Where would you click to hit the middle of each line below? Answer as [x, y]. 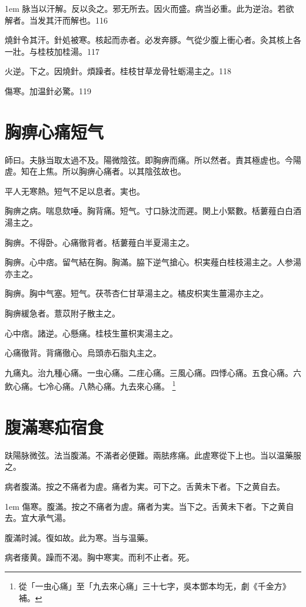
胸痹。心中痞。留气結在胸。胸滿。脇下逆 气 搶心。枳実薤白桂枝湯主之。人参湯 [153, 262]
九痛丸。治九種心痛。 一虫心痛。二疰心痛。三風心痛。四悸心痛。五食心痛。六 [153, 372]
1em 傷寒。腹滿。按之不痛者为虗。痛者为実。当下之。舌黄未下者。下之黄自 [149, 506]
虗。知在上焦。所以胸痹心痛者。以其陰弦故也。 [95, 171]
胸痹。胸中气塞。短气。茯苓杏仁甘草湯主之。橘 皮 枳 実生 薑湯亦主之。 [137, 293]
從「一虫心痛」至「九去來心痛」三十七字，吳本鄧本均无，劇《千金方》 [154, 585]
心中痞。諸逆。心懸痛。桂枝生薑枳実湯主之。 [91, 333]
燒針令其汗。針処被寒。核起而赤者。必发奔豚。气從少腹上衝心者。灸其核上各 [153, 40]
